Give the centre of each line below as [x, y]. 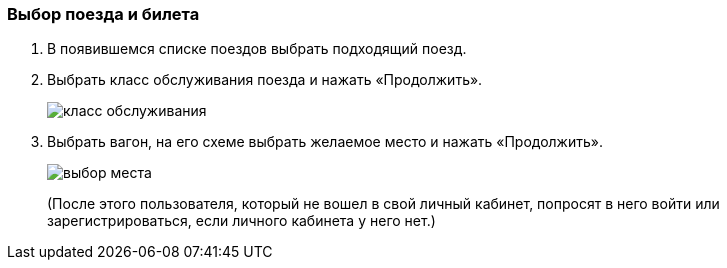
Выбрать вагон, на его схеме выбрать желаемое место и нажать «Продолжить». [325, 142]
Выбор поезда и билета [103, 14]
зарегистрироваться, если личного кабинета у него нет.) [241, 221]
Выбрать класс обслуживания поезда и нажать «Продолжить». [265, 80]
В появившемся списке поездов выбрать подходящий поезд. [257, 49]
